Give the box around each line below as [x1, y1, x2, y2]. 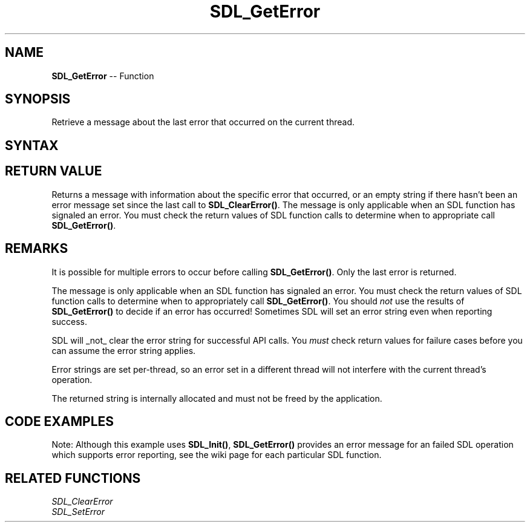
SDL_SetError [51, 506, 105, 517]
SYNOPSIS [5, 91, 71, 107]
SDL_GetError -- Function [51, 70, 154, 81]
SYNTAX [5, 137, 59, 153]
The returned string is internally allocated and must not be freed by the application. [51, 393, 382, 404]
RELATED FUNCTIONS [5, 470, 141, 486]
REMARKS [5, 241, 68, 257]
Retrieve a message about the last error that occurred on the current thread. [51, 117, 355, 128]
